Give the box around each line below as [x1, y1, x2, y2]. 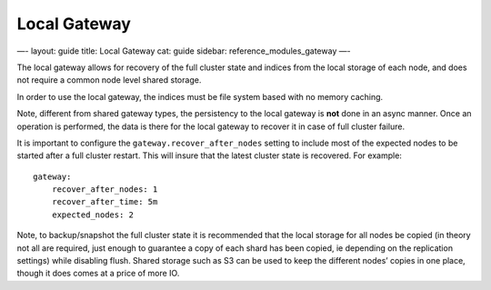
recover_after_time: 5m [51, 196, 158, 207]
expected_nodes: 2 [51, 209, 135, 220]
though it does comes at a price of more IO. [16, 268, 180, 279]
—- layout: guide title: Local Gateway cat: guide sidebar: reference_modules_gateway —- [16, 45, 351, 56]
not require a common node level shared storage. [16, 75, 202, 85]
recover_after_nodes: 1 [51, 185, 158, 195]
